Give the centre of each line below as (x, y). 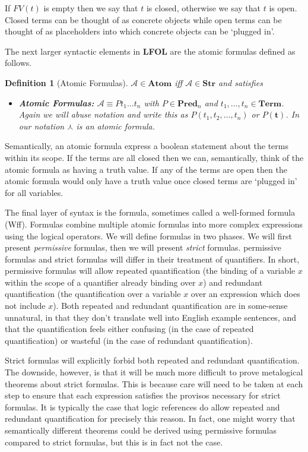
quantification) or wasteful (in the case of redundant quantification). (129, 340)
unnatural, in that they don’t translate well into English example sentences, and (151, 317)
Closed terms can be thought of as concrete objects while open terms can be (143, 19)
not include (25, 306)
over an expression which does (245, 294)
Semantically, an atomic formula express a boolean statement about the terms (147, 146)
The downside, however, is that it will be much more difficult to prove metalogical (154, 372)
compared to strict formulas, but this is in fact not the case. (114, 442)
